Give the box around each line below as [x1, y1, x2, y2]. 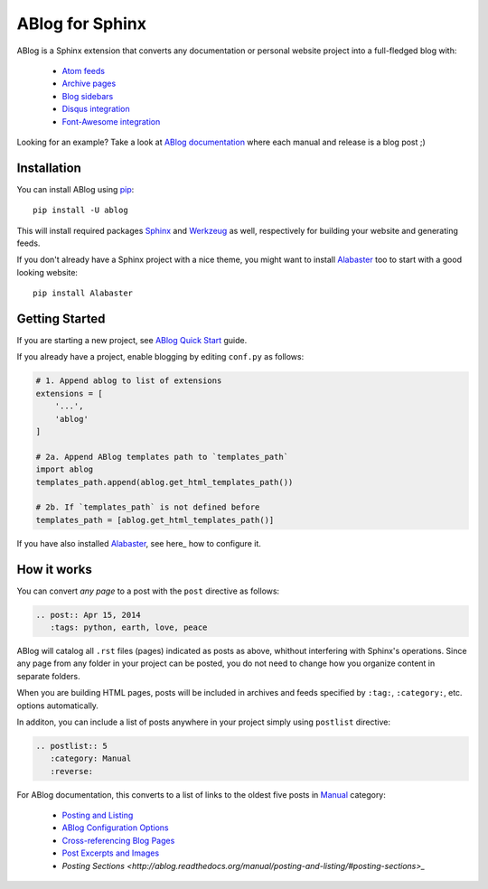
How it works [16, 561, 92, 577]
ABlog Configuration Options [61, 822, 169, 833]
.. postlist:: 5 [35, 741, 108, 751]
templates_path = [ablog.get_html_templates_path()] [35, 515, 275, 525]
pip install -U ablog [33, 205, 128, 216]
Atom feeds [61, 65, 106, 76]
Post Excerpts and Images [61, 847, 160, 858]
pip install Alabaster [33, 288, 134, 298]
